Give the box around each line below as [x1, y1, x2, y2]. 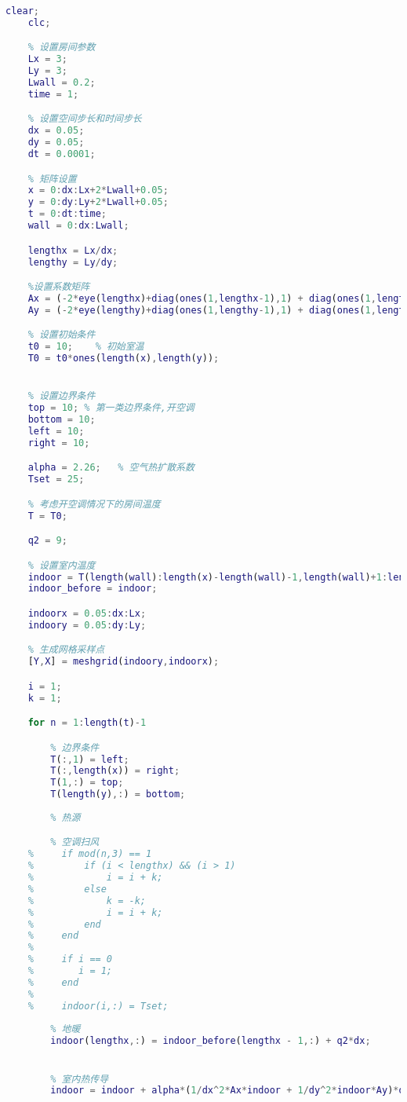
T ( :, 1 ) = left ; [50, 753, 129, 765]
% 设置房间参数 [27, 42, 96, 53]
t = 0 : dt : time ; [27, 208, 107, 220]
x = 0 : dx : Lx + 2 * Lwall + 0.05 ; [27, 185, 169, 196]
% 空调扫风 [50, 837, 100, 848]
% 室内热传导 [50, 1073, 109, 1085]
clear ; [5, 5, 39, 16]
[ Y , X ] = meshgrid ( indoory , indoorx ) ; [27, 656, 220, 668]
